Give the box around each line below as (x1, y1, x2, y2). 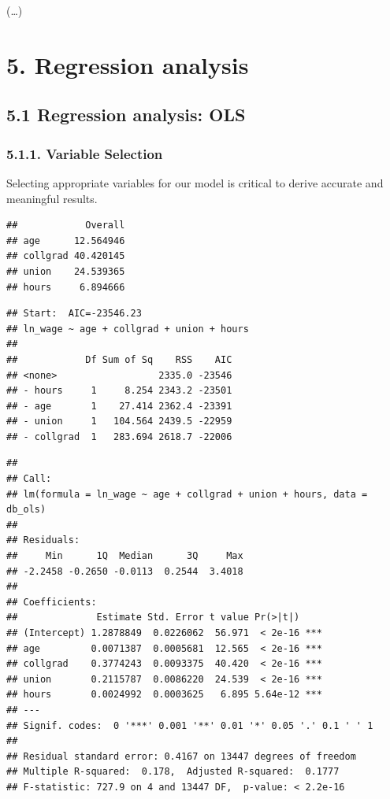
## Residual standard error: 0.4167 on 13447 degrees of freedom (6, 750, 356, 762)
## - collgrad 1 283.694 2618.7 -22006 (6, 431, 232, 442)
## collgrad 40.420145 (6, 250, 125, 262)
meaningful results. (6, 190, 98, 206)
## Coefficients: (6, 596, 97, 608)
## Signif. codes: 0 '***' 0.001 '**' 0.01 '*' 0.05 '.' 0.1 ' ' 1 (6, 719, 373, 731)
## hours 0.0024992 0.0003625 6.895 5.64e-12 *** (6, 689, 322, 701)
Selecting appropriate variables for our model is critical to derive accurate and (6, 174, 384, 191)
